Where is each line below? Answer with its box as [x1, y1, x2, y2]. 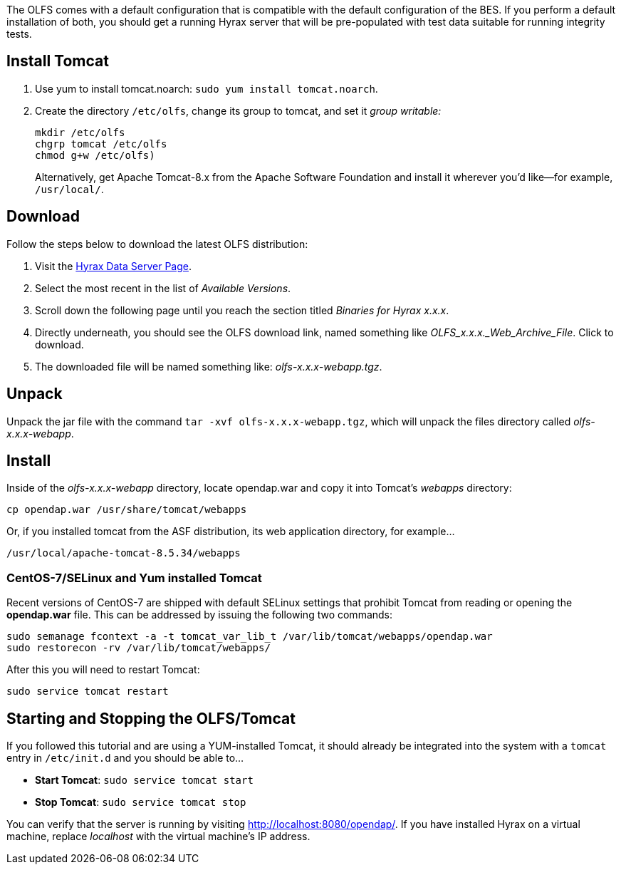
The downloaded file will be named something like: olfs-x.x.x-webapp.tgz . [35, 360, 382, 373]
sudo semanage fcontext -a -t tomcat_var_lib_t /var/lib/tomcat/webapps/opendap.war [6, 631, 493, 643]
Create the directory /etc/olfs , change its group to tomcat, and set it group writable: [35, 104, 442, 117]
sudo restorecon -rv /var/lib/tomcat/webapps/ [6, 642, 271, 654]
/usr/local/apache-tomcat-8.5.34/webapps [6, 547, 241, 559]
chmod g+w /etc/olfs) [35, 149, 155, 161]
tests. [6, 28, 32, 40]
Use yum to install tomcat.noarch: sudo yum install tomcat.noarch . [35, 82, 378, 95]
